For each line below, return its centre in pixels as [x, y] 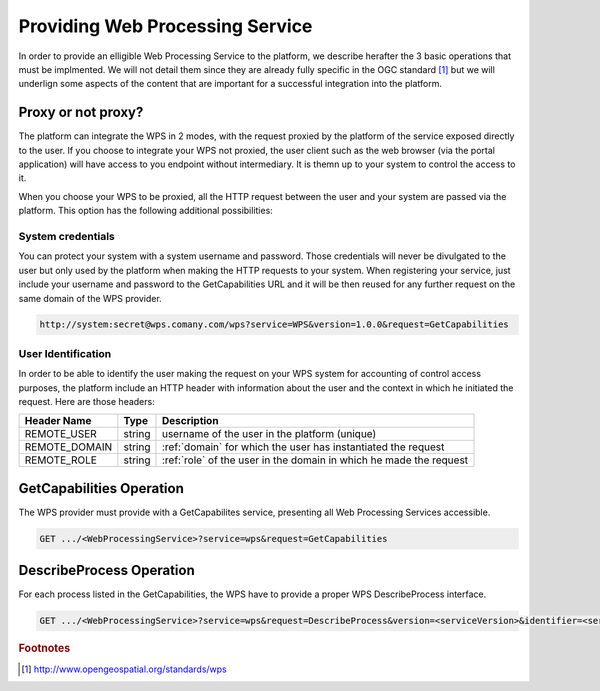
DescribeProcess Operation [106, 570]
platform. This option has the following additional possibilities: [146, 211]
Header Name [58, 421]
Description [190, 421]
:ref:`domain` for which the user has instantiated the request [303, 447]
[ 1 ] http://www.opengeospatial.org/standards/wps [124, 669]
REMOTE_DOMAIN [68, 447]
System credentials [66, 236]
